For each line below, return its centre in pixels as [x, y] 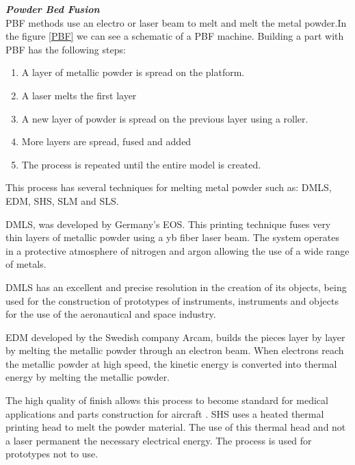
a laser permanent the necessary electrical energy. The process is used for [159, 440]
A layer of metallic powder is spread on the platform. [133, 72]
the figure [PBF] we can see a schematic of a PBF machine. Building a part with [175, 36]
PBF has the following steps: [66, 49]
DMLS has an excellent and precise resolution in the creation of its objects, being [176, 287]
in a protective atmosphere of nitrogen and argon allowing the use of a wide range [177, 250]
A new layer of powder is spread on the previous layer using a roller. [165, 118]
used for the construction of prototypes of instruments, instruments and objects [172, 300]
